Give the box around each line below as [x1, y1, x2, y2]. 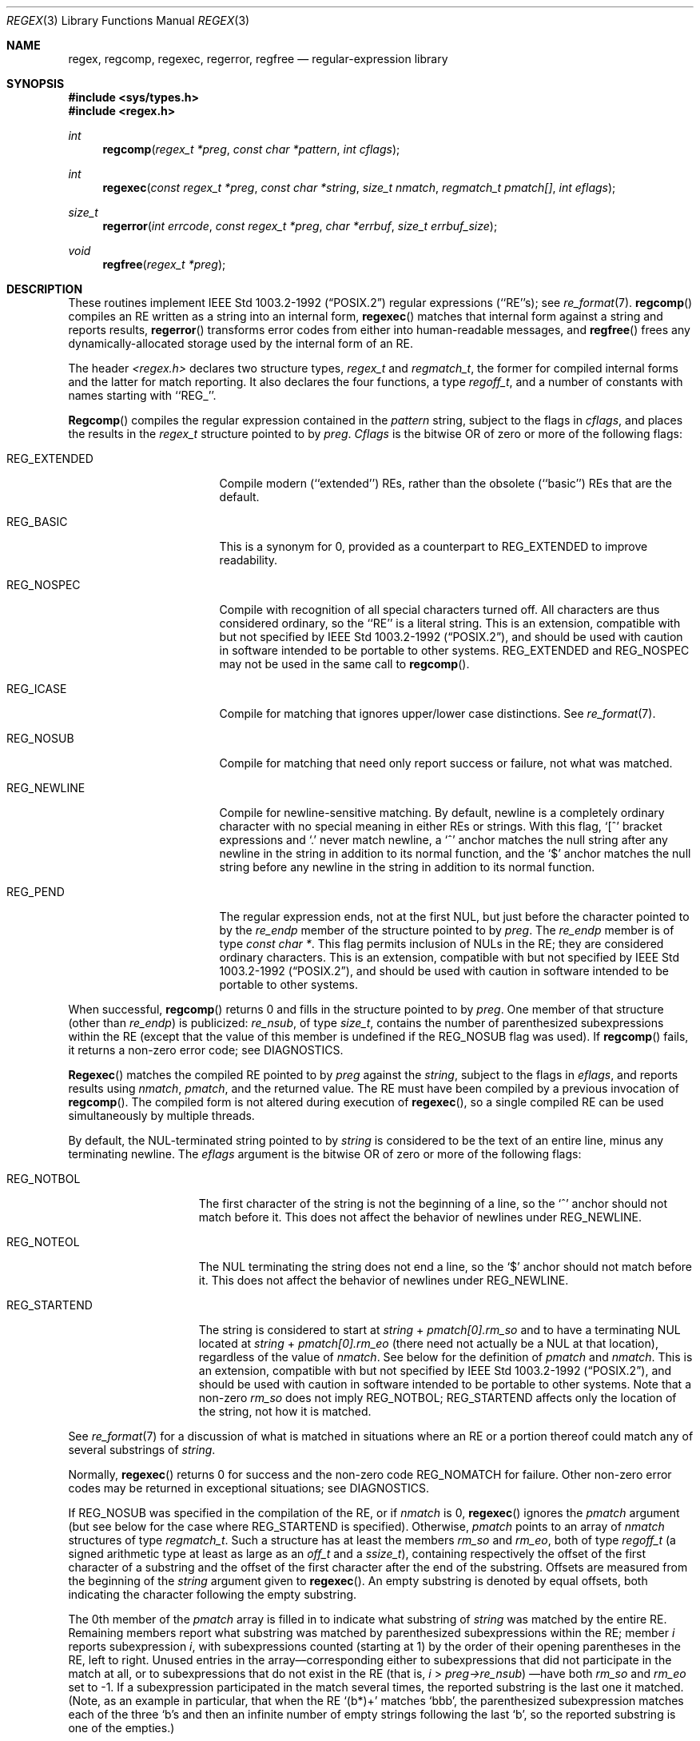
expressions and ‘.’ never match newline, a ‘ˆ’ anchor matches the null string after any [219, 833, 668, 847]
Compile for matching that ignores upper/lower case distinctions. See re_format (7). [219, 707, 656, 720]
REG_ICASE [6, 682, 67, 695]
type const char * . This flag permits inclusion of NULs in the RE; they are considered [219, 937, 664, 950]
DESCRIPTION [6, 282, 83, 296]
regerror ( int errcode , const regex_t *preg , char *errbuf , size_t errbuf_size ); [102, 219, 498, 233]
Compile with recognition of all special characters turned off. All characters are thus [219, 603, 660, 616]
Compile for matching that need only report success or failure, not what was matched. [219, 756, 673, 770]
